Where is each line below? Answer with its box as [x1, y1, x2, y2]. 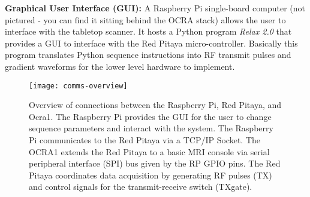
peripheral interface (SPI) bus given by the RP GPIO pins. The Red [29, 157, 281, 170]
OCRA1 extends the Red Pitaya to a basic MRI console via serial [29, 145, 270, 158]
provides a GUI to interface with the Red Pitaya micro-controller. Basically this [5, 36, 298, 49]
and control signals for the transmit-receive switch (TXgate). [29, 180, 252, 193]
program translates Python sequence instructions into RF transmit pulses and [5, 48, 291, 61]
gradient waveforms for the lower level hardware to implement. [5, 60, 235, 72]
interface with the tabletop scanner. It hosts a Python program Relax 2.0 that [5, 25, 292, 38]
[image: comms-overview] [29, 81, 128, 90]
